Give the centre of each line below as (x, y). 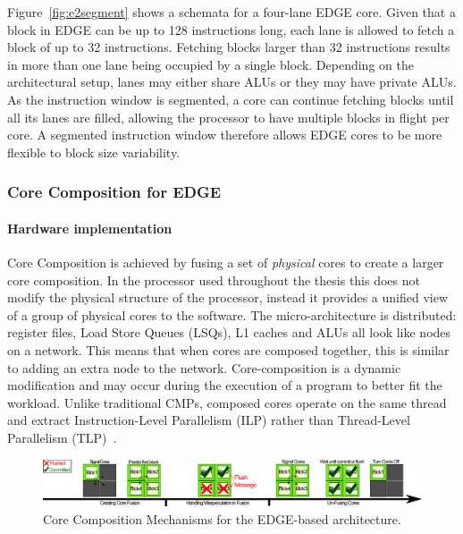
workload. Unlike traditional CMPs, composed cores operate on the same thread (227, 402)
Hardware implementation (90, 228)
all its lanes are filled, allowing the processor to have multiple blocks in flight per (228, 117)
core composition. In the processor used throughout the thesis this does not (214, 280)
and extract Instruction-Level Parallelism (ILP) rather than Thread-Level (209, 420)
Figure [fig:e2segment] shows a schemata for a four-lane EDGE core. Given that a (231, 12)
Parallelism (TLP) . (62, 437)
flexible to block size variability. (94, 152)
